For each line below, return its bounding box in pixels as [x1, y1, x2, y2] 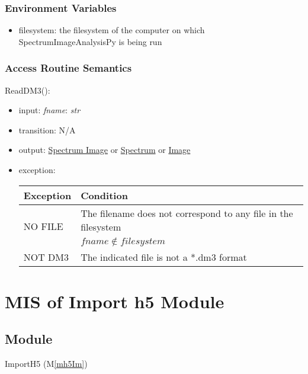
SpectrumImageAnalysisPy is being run [18, 35, 162, 47]
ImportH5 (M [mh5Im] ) [5, 357, 88, 370]
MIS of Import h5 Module [5, 289, 224, 313]
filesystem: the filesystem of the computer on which [18, 24, 205, 36]
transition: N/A [18, 123, 76, 136]
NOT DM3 [23, 250, 69, 264]
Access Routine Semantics [5, 60, 132, 75]
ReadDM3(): [5, 84, 50, 96]
